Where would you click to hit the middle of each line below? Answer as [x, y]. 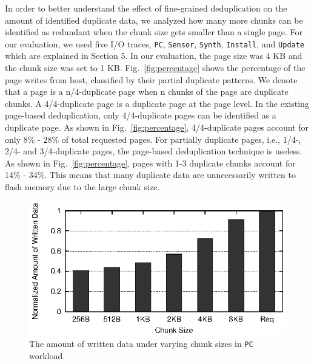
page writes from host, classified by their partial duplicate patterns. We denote [151, 79]
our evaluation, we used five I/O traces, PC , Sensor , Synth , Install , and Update [155, 43]
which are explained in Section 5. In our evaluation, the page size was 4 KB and [154, 56]
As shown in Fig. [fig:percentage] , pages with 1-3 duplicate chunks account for [150, 163]
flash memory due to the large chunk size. [82, 186]
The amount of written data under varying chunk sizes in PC [141, 344]
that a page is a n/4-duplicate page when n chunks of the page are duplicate [147, 91]
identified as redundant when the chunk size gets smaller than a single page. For [154, 32]
